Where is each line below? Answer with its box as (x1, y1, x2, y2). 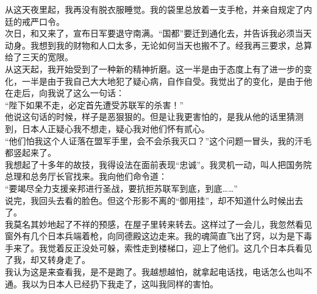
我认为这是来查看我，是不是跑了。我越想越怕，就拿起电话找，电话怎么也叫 (5, 265, 304, 278)
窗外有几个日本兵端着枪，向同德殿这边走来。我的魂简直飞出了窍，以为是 (5, 229, 295, 242)
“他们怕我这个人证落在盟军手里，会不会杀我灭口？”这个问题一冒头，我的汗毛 (5, 134, 312, 147)
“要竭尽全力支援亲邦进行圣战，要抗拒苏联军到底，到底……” (5, 181, 238, 194)
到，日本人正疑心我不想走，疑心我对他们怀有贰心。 (5, 122, 210, 135)
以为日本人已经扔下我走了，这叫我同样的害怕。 (30, 277, 218, 290)
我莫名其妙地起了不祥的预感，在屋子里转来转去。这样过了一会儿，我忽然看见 (5, 217, 312, 230)
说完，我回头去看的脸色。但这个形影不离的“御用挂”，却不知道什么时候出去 (5, 194, 304, 206)
